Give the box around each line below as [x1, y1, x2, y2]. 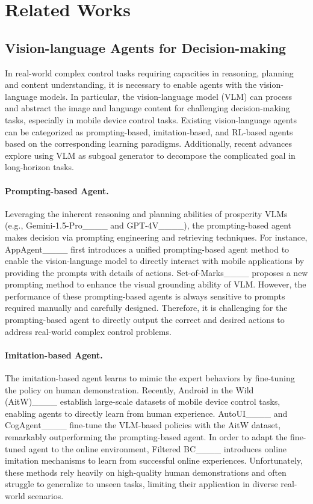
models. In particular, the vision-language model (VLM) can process [40, 90, 293, 102]
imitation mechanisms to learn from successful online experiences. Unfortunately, [5, 454, 303, 467]
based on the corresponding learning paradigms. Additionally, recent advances [5, 137, 292, 150]
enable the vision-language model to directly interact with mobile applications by [5, 254, 305, 267]
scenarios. [28, 489, 64, 502]
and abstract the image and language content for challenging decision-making [5, 102, 290, 114]
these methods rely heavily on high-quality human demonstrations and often [5, 466, 287, 478]
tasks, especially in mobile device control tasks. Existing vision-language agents [5, 113, 297, 126]
